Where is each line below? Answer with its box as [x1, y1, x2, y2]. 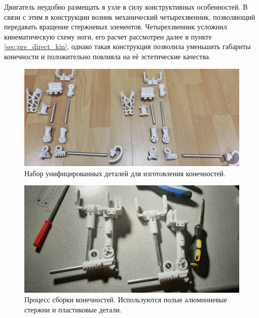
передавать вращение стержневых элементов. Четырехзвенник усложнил [4, 21, 227, 32]
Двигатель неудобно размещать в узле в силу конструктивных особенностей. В [4, 2, 248, 12]
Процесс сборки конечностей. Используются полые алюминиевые [24, 294, 227, 305]
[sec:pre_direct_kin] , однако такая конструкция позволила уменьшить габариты [4, 41, 251, 52]
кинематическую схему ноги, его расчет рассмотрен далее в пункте [4, 31, 212, 42]
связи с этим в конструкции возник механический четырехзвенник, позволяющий [4, 11, 255, 22]
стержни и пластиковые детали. [24, 304, 122, 315]
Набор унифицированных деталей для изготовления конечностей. [24, 168, 226, 178]
